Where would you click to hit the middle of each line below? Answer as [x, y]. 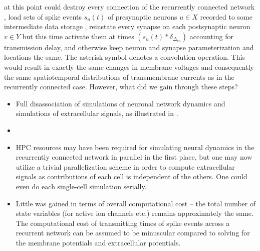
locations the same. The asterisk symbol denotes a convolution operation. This [124, 57]
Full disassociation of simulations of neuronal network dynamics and [120, 103]
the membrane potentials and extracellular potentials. [98, 242]
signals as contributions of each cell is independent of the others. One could [132, 176]
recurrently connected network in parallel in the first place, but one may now [134, 157]
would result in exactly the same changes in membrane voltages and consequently [129, 67]
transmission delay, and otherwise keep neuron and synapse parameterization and [129, 47]
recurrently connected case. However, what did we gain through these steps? [121, 87]
